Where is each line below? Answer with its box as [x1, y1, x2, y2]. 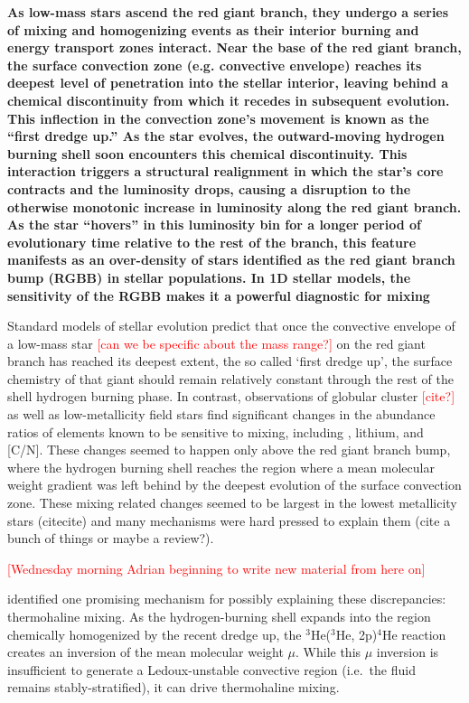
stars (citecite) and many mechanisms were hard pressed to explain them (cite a [7, 511, 451, 530]
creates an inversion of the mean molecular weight [7, 642, 284, 661]
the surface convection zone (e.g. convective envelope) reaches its [7, 55, 422, 74]
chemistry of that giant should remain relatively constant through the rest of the [7, 369, 455, 388]
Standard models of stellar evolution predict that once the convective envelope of [7, 316, 455, 335]
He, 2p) [335, 624, 378, 643]
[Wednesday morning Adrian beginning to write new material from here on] [7, 558, 426, 577]
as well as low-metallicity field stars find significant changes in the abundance [7, 405, 436, 424]
